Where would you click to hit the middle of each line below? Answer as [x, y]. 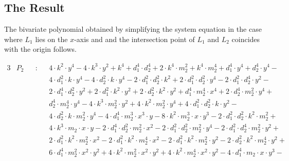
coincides [246, 39]
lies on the [51, 39]
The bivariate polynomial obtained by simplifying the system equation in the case [133, 29]
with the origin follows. [40, 49]
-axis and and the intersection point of [134, 39]
